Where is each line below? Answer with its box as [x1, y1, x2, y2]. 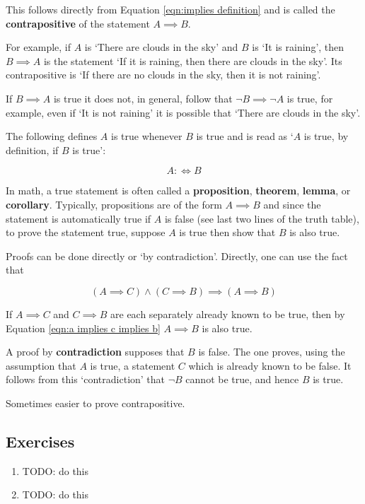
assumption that [6, 358, 76, 373]
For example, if [6, 40, 71, 54]
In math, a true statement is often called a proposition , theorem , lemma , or [6, 183, 351, 198]
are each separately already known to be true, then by [110, 306, 345, 321]
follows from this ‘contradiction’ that [6, 372, 166, 387]
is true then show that [179, 225, 276, 240]
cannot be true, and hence [185, 372, 299, 387]
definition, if [6, 142, 59, 157]
